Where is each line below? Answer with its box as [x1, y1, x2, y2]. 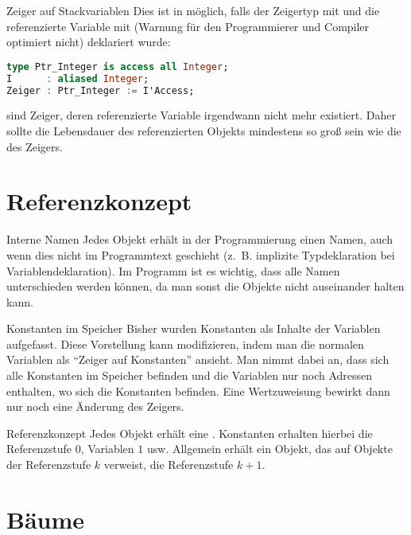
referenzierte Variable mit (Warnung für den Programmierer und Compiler [6, 18, 370, 34]
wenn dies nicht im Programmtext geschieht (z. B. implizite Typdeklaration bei [6, 246, 395, 263]
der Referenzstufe [6, 456, 91, 473]
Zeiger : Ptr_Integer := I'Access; [6, 84, 195, 96]
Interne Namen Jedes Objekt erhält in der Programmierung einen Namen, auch [6, 231, 394, 248]
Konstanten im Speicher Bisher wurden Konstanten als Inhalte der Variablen [6, 320, 381, 337]
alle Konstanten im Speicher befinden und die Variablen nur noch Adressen [6, 367, 373, 384]
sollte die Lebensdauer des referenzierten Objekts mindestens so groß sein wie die [6, 123, 401, 139]
